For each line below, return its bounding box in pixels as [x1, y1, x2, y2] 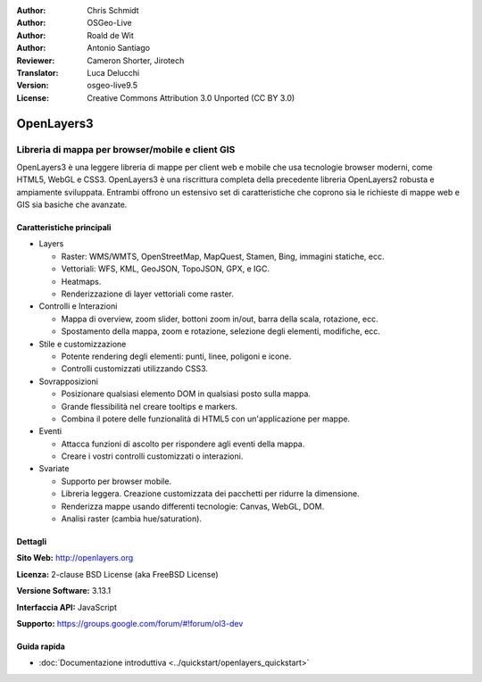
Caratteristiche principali [16, 222, 112, 233]
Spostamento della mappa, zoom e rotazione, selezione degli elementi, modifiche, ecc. [61, 326, 381, 337]
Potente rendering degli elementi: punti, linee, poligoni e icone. [61, 351, 292, 362]
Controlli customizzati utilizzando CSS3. [61, 363, 209, 374]
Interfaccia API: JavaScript [16, 602, 118, 612]
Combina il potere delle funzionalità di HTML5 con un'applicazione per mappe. [61, 413, 351, 424]
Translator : [16, 67, 59, 78]
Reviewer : [16, 54, 55, 66]
